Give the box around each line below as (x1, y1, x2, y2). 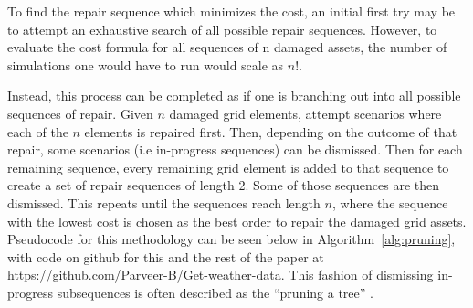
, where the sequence (331, 193, 448, 212)
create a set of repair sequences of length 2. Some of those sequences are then (7, 175, 440, 195)
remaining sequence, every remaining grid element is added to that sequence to (7, 157, 449, 176)
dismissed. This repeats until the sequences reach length (7, 193, 321, 212)
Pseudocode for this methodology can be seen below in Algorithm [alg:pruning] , (7, 229, 456, 249)
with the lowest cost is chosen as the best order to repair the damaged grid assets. (7, 211, 467, 230)
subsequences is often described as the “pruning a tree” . (57, 282, 373, 302)
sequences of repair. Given (7, 103, 153, 122)
